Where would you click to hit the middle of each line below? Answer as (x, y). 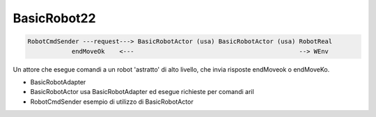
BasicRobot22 (55, 18)
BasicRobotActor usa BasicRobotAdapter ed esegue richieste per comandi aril (142, 92)
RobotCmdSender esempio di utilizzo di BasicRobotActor (112, 102)
